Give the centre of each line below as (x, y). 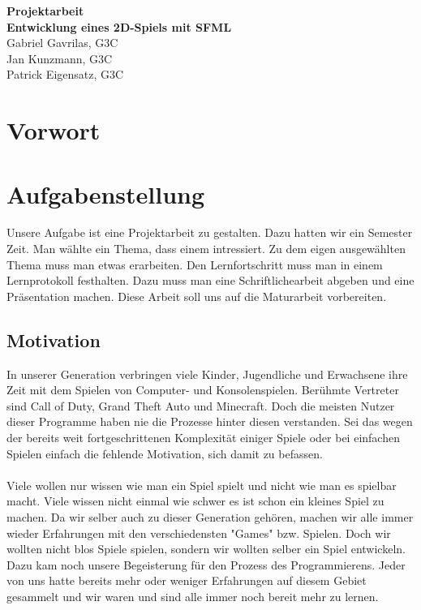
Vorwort (54, 130)
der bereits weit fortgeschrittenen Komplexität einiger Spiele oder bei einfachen (203, 438)
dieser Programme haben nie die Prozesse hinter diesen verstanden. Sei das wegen (210, 421)
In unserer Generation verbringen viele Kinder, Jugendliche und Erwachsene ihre (207, 374)
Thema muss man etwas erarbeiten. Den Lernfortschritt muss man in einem (195, 264)
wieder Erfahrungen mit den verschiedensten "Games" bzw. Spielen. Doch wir (199, 533)
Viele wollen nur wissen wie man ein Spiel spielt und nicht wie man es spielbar (202, 485)
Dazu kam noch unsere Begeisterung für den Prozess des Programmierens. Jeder (206, 564)
